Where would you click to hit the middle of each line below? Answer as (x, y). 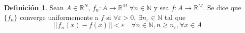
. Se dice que (222, 7)
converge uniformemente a (59, 17)
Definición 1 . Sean (34, 7)
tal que (175, 17)
